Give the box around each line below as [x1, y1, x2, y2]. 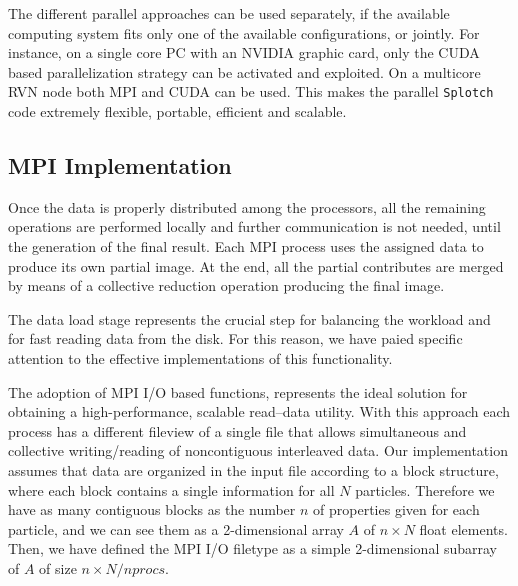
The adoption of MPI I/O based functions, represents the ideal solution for [8, 381, 468, 402]
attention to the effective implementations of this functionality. [8, 347, 393, 368]
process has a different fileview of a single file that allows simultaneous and [8, 420, 467, 441]
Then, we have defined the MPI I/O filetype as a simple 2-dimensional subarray [8, 538, 498, 559]
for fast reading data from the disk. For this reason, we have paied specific [8, 328, 463, 349]
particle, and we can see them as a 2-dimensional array [8, 518, 344, 539]
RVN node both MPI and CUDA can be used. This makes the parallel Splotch [8, 81, 494, 102]
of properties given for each [313, 499, 480, 520]
